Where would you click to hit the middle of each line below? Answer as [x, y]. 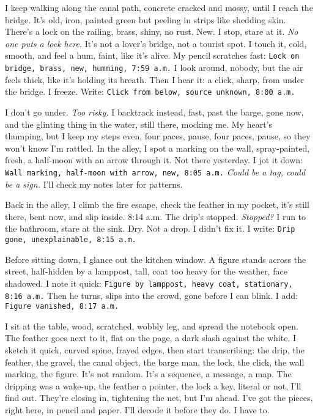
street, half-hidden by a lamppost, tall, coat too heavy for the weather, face [146, 271]
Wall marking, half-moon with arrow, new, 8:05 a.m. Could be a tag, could [155, 171]
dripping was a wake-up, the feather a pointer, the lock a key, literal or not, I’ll [153, 385]
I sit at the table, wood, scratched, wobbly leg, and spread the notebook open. [152, 326]
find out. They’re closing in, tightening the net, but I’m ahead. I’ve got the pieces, [159, 398]
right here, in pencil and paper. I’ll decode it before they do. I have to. [137, 409]
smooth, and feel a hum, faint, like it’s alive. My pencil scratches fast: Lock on [152, 55]
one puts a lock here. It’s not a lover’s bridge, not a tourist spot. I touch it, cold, [156, 43]
